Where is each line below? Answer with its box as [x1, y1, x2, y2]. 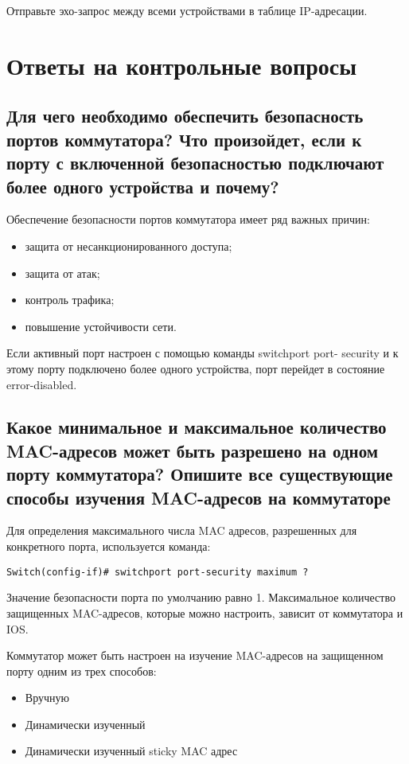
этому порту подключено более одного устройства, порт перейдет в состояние [6, 360, 385, 376]
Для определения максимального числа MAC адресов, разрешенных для [6, 522, 357, 539]
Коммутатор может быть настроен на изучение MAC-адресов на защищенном [6, 647, 384, 664]
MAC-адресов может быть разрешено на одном [6, 438, 379, 462]
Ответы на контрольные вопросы [6, 49, 357, 81]
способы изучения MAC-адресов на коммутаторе [6, 485, 391, 509]
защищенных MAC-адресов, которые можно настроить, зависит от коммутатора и [6, 604, 403, 621]
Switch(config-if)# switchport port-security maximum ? [6, 566, 309, 578]
